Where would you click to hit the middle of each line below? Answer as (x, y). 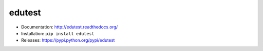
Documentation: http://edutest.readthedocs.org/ (69, 27)
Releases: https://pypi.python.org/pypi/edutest (68, 40)
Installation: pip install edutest (58, 33)
